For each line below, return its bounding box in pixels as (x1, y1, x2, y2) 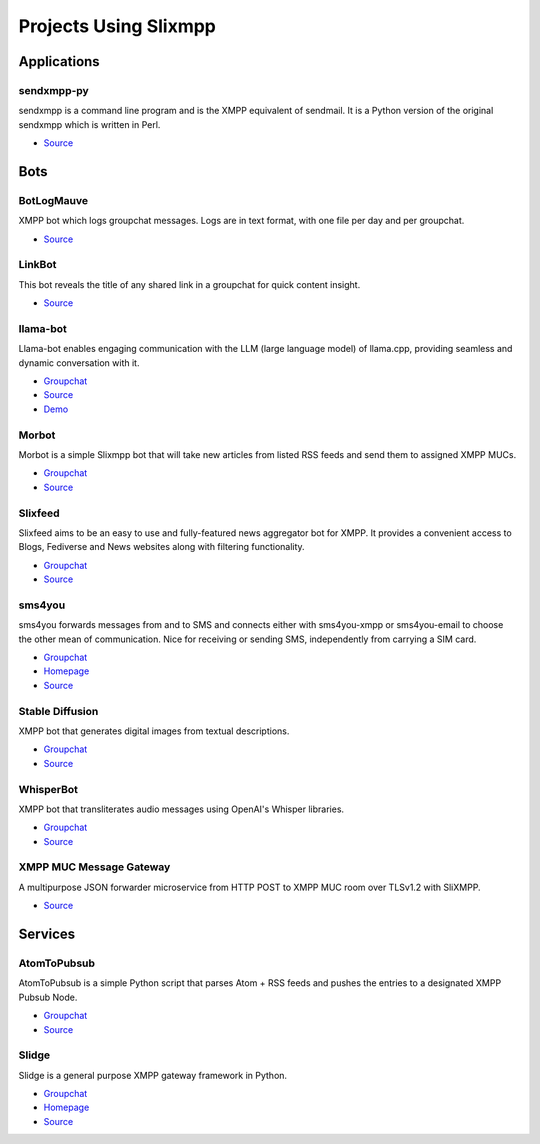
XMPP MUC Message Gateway (18, 860, 171, 874)
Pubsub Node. (18, 991, 78, 1003)
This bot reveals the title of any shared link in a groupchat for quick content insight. (18, 278, 361, 290)
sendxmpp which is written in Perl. (18, 118, 161, 130)
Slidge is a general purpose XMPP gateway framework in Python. (18, 1069, 288, 1081)
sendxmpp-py (18, 83, 89, 97)
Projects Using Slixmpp (18, 15, 217, 37)
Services (18, 926, 76, 942)
